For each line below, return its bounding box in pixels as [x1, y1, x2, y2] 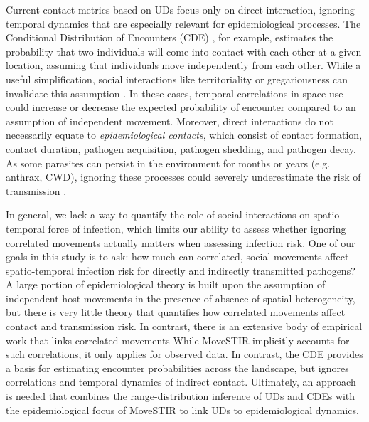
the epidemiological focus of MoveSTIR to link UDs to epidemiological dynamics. [6, 402, 359, 417]
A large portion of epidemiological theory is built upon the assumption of [6, 277, 326, 292]
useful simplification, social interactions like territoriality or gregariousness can [6, 71, 348, 86]
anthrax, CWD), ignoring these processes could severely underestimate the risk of [6, 169, 361, 184]
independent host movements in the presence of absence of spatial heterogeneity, [6, 290, 355, 305]
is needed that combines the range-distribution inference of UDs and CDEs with [6, 389, 355, 403]
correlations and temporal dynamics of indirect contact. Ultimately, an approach [6, 374, 356, 389]
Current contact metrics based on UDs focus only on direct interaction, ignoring [6, 2, 355, 16]
